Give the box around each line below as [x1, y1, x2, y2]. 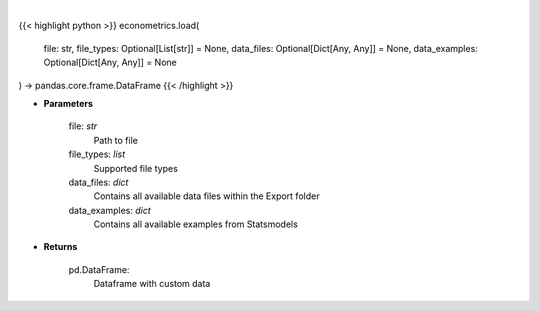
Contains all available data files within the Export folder [93, 190, 320, 202]
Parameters [43, 97, 94, 109]
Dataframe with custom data [93, 278, 211, 290]
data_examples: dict [68, 204, 152, 216]
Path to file [93, 134, 139, 146]
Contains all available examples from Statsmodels [93, 218, 299, 230]
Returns [43, 241, 78, 253]
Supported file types [93, 162, 179, 174]
